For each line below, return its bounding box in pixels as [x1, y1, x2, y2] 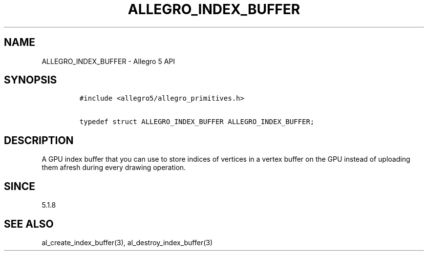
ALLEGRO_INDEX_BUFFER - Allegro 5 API [42, 57, 175, 65]
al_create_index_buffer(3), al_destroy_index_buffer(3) [42, 238, 213, 247]
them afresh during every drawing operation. [42, 163, 186, 172]
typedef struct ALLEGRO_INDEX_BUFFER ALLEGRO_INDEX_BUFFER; [79, 118, 315, 126]
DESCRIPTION [4, 134, 74, 147]
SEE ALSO [4, 217, 54, 230]
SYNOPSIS [4, 74, 57, 86]
